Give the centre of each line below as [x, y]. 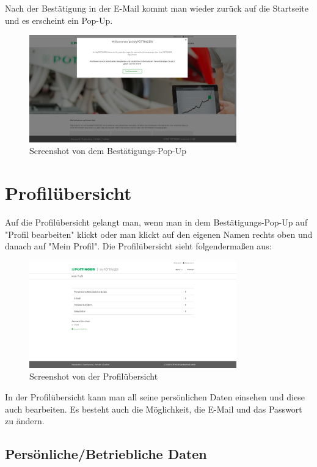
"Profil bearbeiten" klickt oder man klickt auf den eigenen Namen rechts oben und [159, 234]
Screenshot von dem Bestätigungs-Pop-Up [108, 151]
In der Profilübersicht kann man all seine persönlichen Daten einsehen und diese [155, 396]
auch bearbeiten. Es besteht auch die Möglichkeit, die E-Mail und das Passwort [154, 409]
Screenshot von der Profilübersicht [94, 376]
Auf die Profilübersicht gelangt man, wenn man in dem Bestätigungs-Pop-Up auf [156, 222]
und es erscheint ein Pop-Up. [59, 20]
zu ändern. [25, 421]
